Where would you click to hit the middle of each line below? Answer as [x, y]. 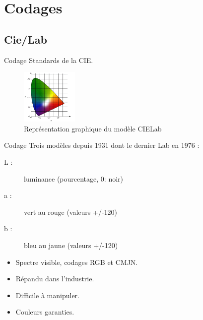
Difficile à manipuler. [47, 295]
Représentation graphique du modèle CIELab [93, 128]
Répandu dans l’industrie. [55, 279]
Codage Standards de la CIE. [49, 60]
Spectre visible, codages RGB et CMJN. [77, 262]
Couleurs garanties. [45, 312]
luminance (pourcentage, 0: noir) [73, 178]
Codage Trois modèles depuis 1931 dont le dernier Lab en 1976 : [102, 145]
